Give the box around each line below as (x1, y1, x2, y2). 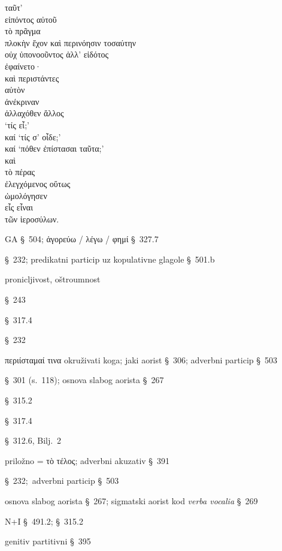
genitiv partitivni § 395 (5, 535, 91, 547)
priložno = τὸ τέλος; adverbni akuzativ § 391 (5, 454, 170, 466)
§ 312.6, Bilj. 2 (5, 434, 62, 447)
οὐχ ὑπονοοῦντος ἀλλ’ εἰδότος (5, 48, 109, 61)
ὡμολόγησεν (5, 189, 47, 201)
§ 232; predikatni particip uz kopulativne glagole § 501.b (5, 252, 215, 265)
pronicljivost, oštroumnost (5, 273, 101, 285)
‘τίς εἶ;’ (5, 118, 29, 131)
